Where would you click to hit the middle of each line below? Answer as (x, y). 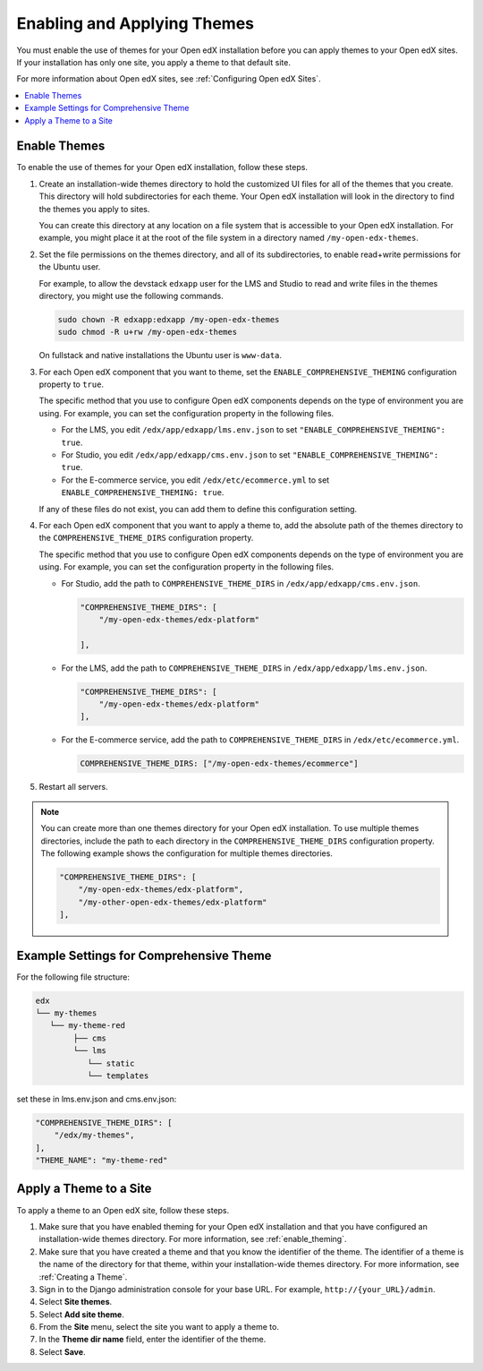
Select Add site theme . (81, 1314)
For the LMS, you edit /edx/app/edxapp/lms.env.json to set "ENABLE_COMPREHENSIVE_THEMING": (254, 430)
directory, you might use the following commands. (131, 296)
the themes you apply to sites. (94, 209)
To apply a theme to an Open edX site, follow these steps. (123, 1210)
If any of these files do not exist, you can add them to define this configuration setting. (198, 509)
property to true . (72, 384)
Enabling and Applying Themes (136, 23)
